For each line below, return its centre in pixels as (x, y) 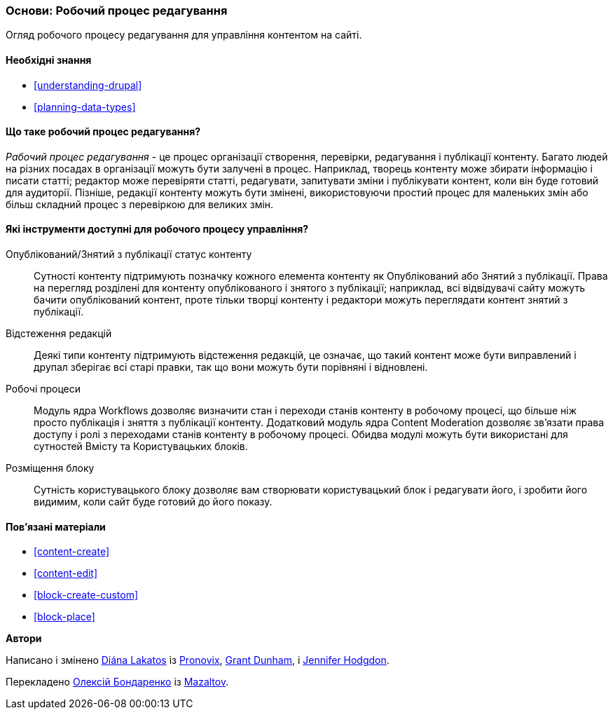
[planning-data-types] (85, 107)
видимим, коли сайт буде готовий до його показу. (153, 502)
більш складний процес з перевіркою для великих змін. (140, 204)
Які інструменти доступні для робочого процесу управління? (157, 229)
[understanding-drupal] (88, 85)
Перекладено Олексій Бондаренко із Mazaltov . (117, 682)
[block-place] (64, 617)
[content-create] (71, 552)
